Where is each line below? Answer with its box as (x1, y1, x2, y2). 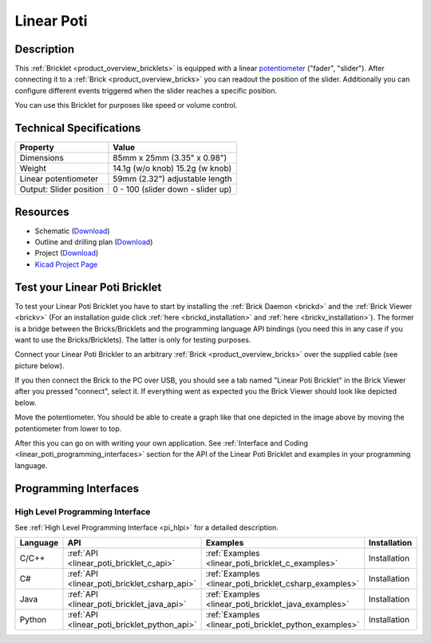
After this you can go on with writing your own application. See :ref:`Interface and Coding (14, 439, 309, 448)
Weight (19, 163, 47, 174)
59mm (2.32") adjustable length (113, 173, 232, 185)
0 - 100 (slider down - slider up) (113, 184, 232, 195)
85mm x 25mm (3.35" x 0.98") (113, 153, 227, 164)
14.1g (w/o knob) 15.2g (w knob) (113, 163, 232, 174)
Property (19, 142, 55, 153)
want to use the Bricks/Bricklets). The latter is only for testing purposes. (14, 335, 251, 344)
